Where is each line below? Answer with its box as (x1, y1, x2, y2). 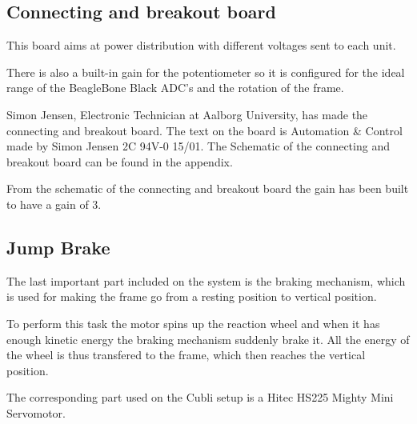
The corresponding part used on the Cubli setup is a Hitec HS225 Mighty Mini (6, 389, 394, 406)
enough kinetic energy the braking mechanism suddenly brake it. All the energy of (6, 330, 410, 347)
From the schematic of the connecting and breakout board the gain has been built (6, 180, 409, 197)
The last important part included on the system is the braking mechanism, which (6, 272, 406, 289)
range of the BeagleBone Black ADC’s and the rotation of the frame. (6, 79, 344, 96)
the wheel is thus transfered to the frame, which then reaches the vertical (6, 346, 366, 363)
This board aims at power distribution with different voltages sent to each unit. (6, 37, 396, 54)
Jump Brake (6, 234, 110, 259)
